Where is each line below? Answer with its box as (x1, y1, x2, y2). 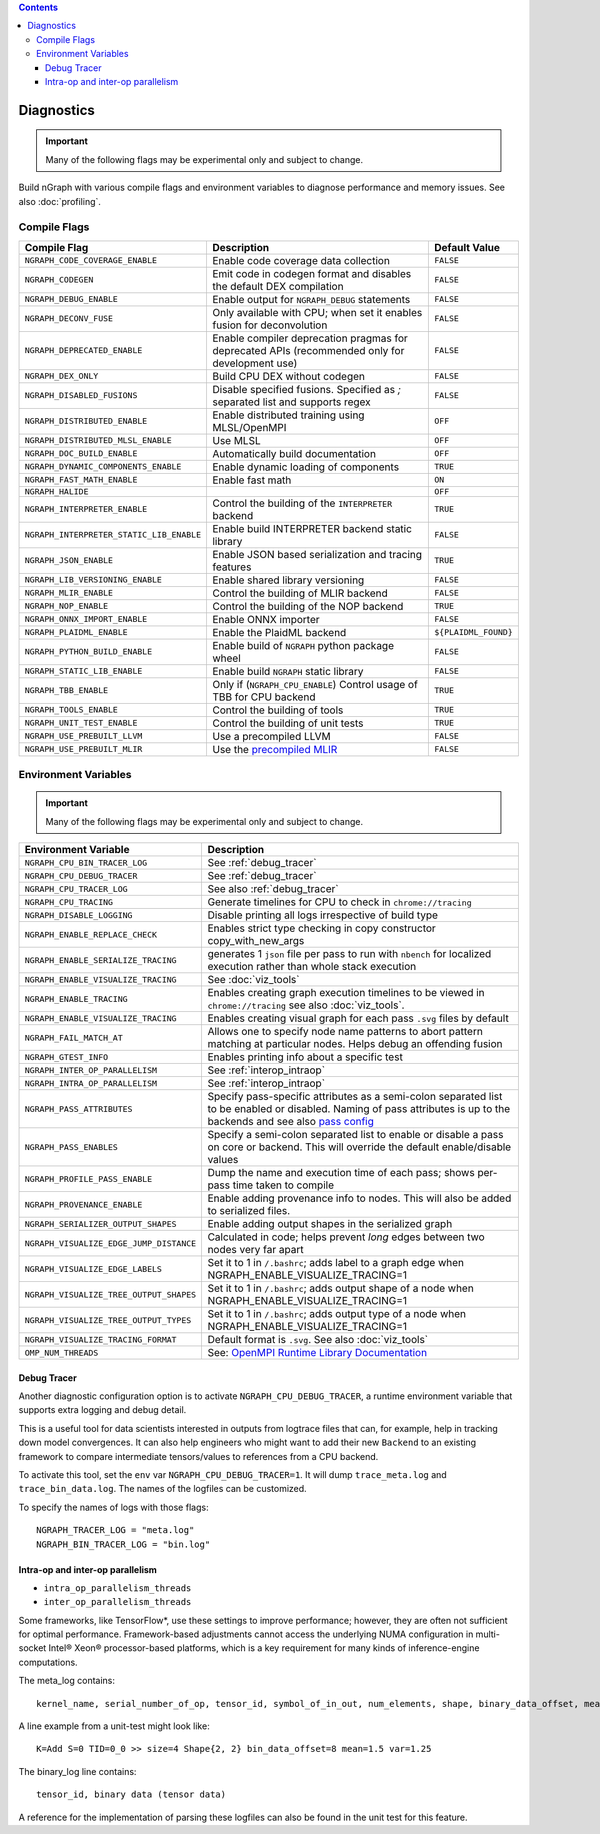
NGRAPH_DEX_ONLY (24, 371, 99, 382)
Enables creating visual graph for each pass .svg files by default (207, 1011, 509, 1025)
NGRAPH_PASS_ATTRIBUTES (24, 1103, 133, 1114)
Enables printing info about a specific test (207, 1050, 404, 1064)
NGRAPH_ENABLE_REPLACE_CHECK (24, 929, 158, 940)
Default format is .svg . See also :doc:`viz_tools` (207, 1333, 429, 1347)
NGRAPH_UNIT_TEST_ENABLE (24, 718, 138, 729)
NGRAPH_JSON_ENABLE (24, 555, 114, 566)
